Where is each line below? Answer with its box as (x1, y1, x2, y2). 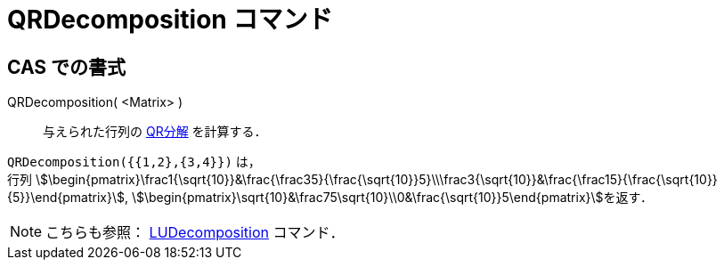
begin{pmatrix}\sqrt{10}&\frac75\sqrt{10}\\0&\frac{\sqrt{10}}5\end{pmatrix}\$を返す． (148, 190, 653, 206)
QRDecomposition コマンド (7, 4, 333, 35)
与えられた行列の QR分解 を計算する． (43, 124, 267, 140)
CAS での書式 (7, 55, 126, 78)
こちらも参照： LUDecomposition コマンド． (45, 223, 345, 242)
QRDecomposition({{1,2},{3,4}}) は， (7, 154, 261, 170)
